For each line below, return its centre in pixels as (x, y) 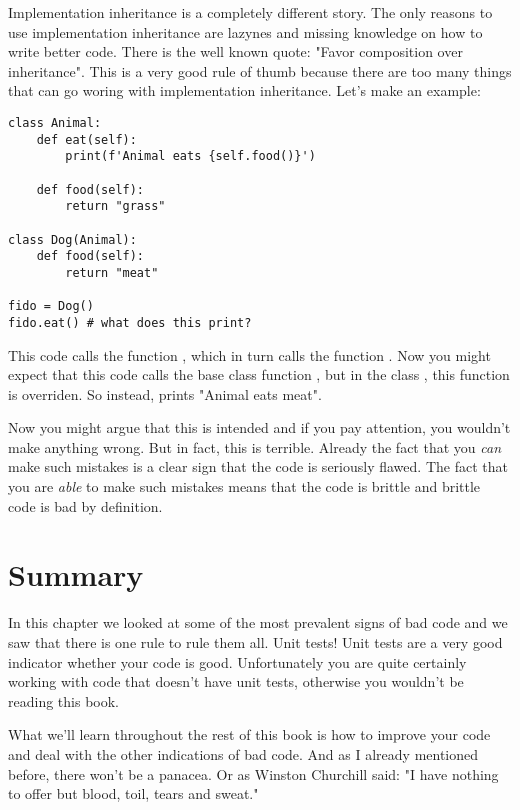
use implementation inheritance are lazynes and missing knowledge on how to (245, 31)
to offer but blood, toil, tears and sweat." (133, 793)
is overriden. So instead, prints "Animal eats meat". (165, 393)
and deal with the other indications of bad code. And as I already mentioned (243, 753)
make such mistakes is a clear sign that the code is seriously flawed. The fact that (258, 466)
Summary (76, 574)
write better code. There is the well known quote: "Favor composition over (235, 51)
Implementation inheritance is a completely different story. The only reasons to (250, 12)
